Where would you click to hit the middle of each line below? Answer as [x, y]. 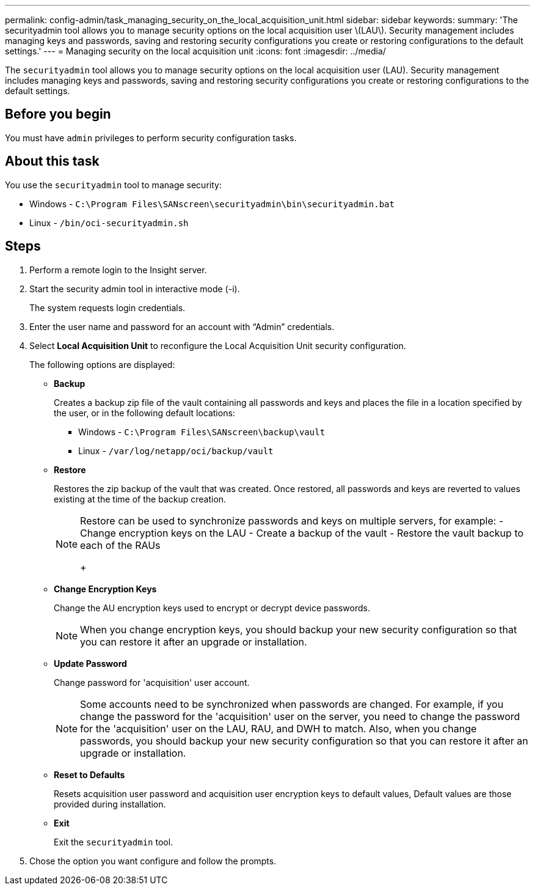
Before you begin [58, 114]
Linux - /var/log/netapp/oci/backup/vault [176, 451]
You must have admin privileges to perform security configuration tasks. [151, 138]
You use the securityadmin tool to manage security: [113, 185]
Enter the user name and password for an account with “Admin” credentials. [182, 326]
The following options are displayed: [102, 364]
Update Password [90, 663]
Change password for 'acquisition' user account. [152, 682]
